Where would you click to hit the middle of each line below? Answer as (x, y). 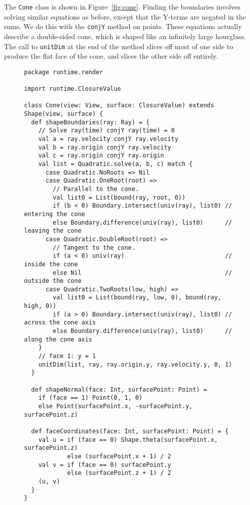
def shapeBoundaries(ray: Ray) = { (90, 122)
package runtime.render (64, 72)
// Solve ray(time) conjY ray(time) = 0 (106, 131)
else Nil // (143, 273)
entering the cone (55, 214)
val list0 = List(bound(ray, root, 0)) (119, 197)
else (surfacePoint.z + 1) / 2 (119, 473)
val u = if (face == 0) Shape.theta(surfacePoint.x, (128, 440)
